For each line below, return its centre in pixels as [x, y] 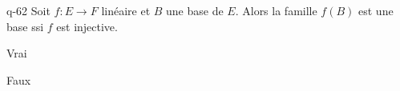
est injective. [87, 26]
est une [376, 10]
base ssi [25, 26]
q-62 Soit [28, 10]
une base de [195, 10]
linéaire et [126, 10]
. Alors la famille [276, 10]
